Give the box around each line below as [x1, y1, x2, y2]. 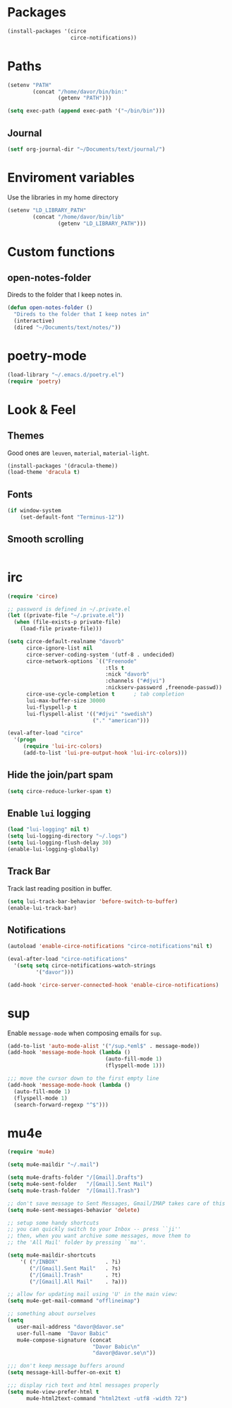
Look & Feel [7, 401, 76, 417]
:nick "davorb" [104, 671, 150, 678]
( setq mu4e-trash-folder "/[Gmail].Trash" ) [7, 1187, 140, 1194]
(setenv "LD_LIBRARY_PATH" [7, 207, 87, 214]
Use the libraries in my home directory [7, 192, 118, 202]
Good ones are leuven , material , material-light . [7, 449, 149, 457]
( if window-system [7, 507, 61, 514]
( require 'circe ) [7, 592, 59, 600]
